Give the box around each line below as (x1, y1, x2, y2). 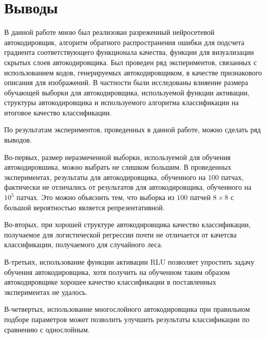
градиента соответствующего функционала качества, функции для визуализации (4, 47, 254, 57)
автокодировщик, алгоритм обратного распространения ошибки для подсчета (4, 36, 244, 47)
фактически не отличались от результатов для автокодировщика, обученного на (4, 182, 252, 192)
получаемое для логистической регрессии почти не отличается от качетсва (4, 229, 237, 240)
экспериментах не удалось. (4, 286, 88, 297)
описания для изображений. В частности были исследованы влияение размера (4, 77, 248, 88)
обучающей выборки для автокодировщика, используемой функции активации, (4, 87, 250, 97)
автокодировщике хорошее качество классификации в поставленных (4, 276, 216, 287)
